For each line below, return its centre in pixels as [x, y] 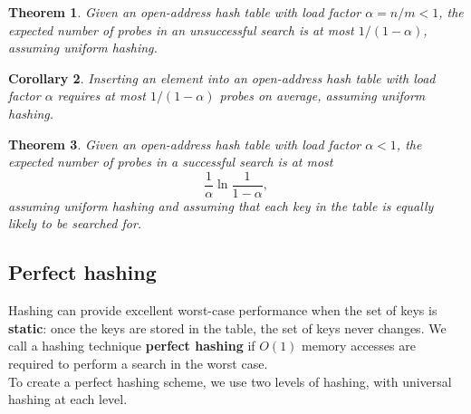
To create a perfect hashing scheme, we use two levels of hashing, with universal [230, 381]
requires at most [101, 96]
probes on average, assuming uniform [322, 96]
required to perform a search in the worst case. [138, 363]
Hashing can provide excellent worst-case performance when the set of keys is [223, 310]
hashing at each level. [68, 399]
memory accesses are [359, 346]
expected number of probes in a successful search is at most [171, 162]
